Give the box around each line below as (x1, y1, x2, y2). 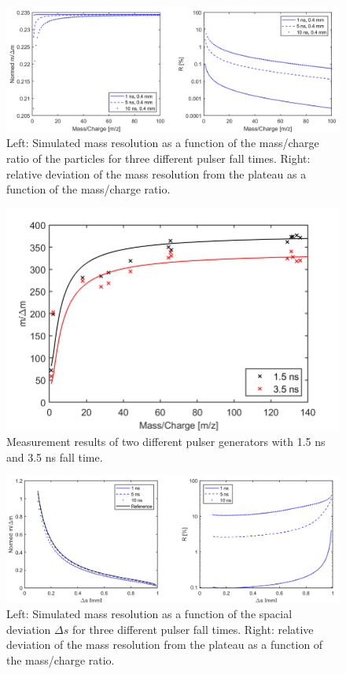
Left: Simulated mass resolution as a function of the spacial (6, 606, 293, 622)
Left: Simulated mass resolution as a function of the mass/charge (6, 134, 319, 151)
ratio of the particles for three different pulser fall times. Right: (6, 150, 311, 167)
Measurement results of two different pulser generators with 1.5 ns (6, 433, 326, 450)
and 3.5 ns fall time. (6, 448, 103, 465)
